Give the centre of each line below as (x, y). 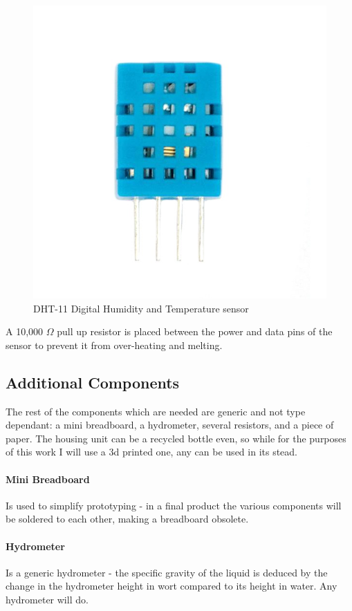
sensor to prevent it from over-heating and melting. (114, 345)
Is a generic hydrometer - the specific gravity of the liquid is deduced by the (167, 572)
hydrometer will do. (47, 599)
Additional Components (93, 382)
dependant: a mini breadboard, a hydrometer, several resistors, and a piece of (170, 425)
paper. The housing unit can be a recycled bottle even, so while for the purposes (176, 438)
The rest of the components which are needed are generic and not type (156, 411)
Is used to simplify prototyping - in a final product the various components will (174, 505)
